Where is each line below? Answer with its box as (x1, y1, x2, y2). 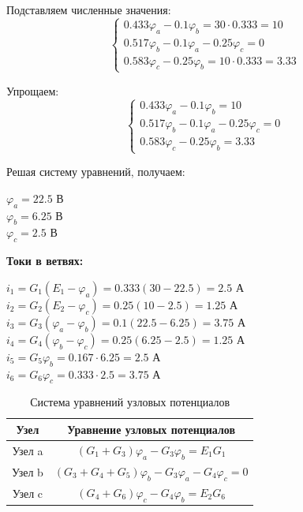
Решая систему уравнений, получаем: (6, 163, 185, 180)
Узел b (12, 463, 43, 480)
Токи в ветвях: (6, 252, 84, 269)
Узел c (12, 484, 43, 501)
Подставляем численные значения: (6, 2, 171, 17)
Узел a (12, 442, 43, 458)
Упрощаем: (6, 82, 59, 99)
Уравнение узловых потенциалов (67, 420, 236, 437)
